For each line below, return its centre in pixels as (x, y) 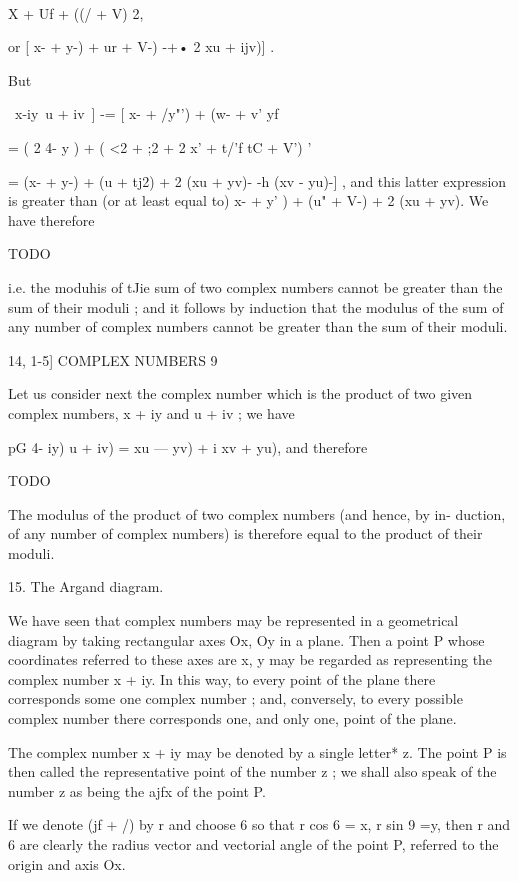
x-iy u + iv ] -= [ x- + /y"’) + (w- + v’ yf (146, 113)
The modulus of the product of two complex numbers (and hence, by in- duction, (257, 513)
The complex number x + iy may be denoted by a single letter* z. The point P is (257, 751)
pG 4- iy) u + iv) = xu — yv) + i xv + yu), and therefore (188, 446)
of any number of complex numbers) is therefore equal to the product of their (245, 533)
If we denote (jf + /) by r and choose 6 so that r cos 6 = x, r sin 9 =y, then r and (259, 824)
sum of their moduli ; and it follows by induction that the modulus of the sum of (256, 306)
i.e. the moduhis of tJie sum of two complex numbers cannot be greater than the (255, 286)
